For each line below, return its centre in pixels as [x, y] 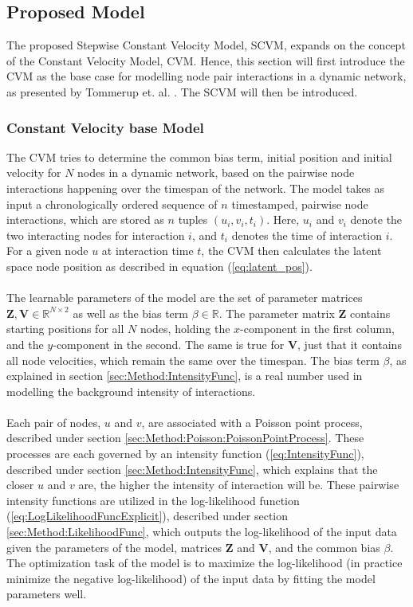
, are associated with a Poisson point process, [252, 422]
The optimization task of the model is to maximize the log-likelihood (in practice [205, 563]
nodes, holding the [185, 329]
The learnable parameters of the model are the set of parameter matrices [185, 298]
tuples [193, 219]
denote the [376, 219]
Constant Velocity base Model [105, 127]
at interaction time [147, 251]
